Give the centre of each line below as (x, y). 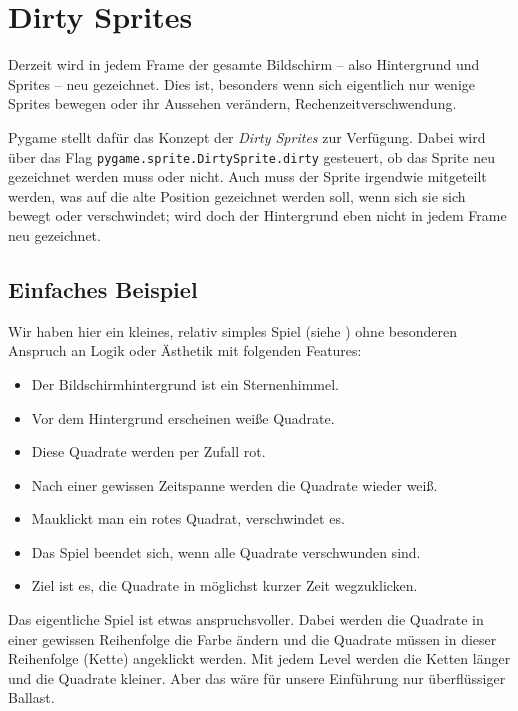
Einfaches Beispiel (103, 288)
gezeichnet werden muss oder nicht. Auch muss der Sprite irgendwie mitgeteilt (247, 176)
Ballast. (31, 697)
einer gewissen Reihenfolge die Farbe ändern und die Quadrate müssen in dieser (252, 638)
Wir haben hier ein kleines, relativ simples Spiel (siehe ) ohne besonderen (232, 330)
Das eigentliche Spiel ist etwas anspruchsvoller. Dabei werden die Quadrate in (246, 619)
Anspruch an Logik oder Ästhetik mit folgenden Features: (185, 350)
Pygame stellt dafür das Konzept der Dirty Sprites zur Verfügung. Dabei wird (247, 136)
